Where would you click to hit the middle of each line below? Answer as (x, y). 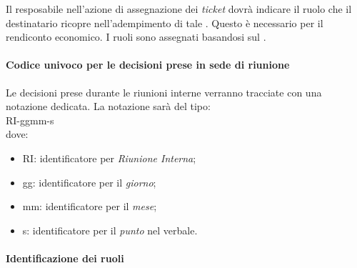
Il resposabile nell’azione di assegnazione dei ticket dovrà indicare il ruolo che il (179, 9)
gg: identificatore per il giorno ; (89, 182)
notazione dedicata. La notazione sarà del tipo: (108, 106)
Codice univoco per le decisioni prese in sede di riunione (148, 65)
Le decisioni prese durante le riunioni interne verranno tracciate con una (164, 92)
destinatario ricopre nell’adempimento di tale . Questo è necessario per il (165, 23)
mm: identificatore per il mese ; (90, 206)
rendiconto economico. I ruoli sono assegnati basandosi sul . (136, 37)
